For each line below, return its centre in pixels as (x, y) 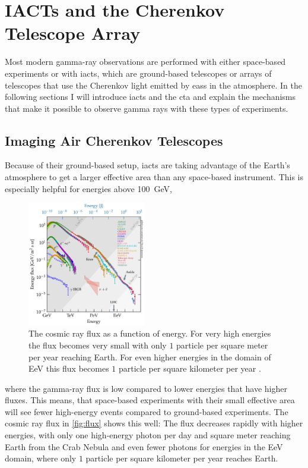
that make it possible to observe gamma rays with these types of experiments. (147, 108)
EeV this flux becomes (69, 368)
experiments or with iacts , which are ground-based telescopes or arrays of (138, 73)
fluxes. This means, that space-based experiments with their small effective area (150, 400)
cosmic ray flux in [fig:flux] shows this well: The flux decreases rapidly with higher (154, 423)
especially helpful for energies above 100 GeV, (88, 188)
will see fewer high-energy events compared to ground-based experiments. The (147, 411)
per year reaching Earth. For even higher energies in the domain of (150, 357)
